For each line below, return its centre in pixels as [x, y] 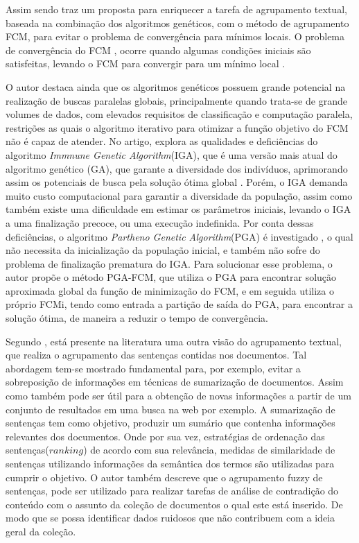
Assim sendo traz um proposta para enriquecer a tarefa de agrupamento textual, [176, 9]
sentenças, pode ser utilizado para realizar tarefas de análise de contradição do [172, 491]
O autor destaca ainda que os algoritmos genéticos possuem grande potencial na [176, 86]
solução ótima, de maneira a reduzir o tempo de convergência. [137, 318]
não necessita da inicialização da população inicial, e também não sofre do [163, 250]
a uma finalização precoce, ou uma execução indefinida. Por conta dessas [160, 222]
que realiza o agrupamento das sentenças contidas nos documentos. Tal [156, 355]
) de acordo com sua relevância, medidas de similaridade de [209, 450]
